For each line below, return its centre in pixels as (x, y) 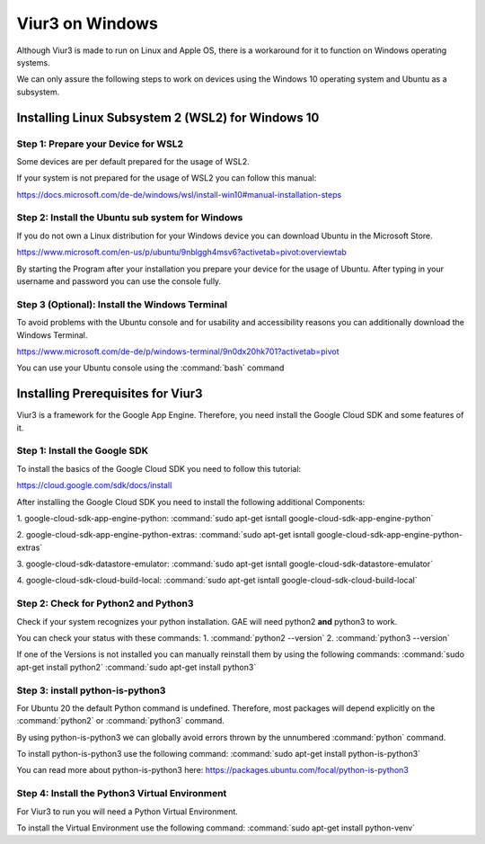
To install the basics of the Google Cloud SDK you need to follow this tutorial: (159, 468)
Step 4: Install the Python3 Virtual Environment (122, 794)
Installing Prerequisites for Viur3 (110, 394)
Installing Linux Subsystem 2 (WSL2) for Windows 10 (168, 117)
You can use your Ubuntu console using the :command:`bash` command (150, 368)
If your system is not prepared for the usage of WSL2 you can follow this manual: (167, 178)
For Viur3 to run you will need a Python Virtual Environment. (127, 811)
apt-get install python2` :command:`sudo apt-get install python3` (137, 667)
